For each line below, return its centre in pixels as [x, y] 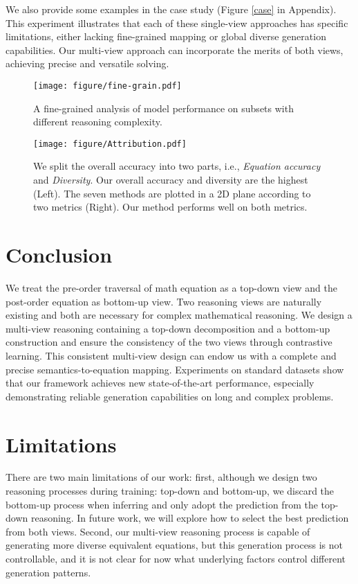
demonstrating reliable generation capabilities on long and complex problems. [170, 396]
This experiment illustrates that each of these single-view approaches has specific [177, 23]
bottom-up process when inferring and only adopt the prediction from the [162, 504]
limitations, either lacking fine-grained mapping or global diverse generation [166, 36]
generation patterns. [48, 572]
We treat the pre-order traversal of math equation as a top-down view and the [171, 287]
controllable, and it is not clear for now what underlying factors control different [176, 558]
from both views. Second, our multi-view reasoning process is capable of [158, 531]
